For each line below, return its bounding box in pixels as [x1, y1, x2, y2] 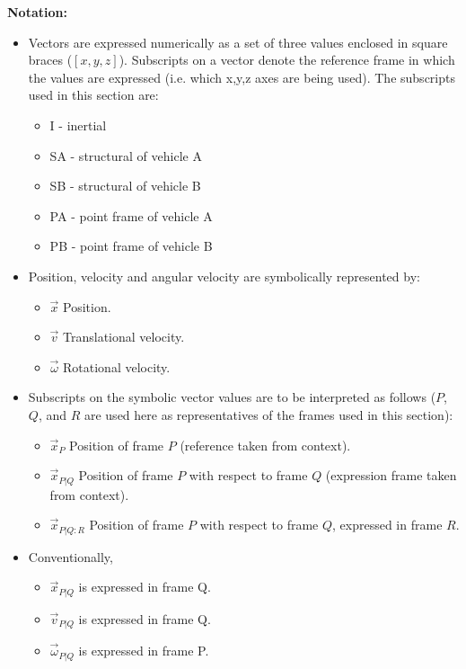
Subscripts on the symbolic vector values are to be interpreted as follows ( [28, 388, 436, 406]
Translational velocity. [63, 327, 185, 346]
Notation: [7, 3, 67, 21]
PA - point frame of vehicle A [49, 206, 213, 225]
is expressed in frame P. [78, 641, 209, 660]
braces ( [28, 50, 73, 69]
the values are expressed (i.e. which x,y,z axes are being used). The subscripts [28, 67, 455, 86]
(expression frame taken [325, 466, 457, 485]
